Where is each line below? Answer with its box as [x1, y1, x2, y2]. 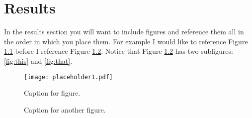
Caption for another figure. [24, 104, 106, 115]
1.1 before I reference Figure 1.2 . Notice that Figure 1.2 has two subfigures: [4, 46, 233, 56]
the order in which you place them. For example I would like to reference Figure [4, 36, 248, 46]
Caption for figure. [24, 88, 81, 98]
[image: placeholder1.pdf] [24, 73, 113, 81]
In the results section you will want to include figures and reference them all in [4, 26, 244, 37]
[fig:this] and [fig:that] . [4, 55, 73, 66]
